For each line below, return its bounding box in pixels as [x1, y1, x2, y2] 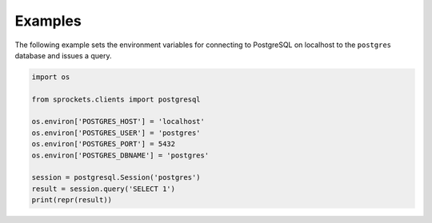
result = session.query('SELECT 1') [31, 184, 176, 193]
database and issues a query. [14, 50, 112, 60]
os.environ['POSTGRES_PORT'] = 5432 [31, 140, 176, 149]
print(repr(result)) [31, 196, 112, 205]
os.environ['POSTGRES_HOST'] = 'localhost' [31, 117, 206, 126]
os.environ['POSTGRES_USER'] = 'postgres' [31, 128, 201, 137]
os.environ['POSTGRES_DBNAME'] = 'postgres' [31, 150, 210, 160]
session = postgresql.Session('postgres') [31, 173, 201, 182]
